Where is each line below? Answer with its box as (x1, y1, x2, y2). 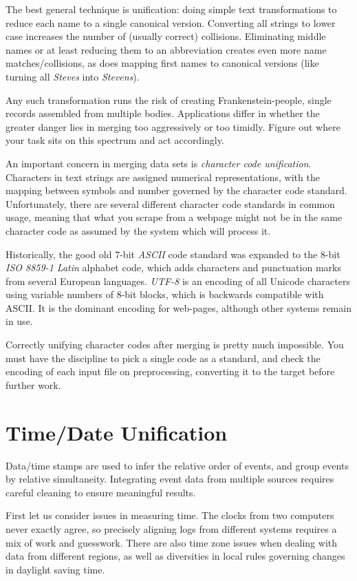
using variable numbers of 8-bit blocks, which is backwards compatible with (6, 287, 324, 302)
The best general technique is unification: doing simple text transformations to (6, 2, 337, 16)
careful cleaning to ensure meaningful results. (6, 485, 196, 499)
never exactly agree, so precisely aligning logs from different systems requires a (6, 521, 337, 536)
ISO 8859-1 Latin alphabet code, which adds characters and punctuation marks (6, 260, 341, 275)
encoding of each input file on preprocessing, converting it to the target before (6, 364, 335, 379)
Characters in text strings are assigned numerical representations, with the (6, 169, 320, 184)
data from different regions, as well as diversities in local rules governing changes (6, 549, 345, 563)
